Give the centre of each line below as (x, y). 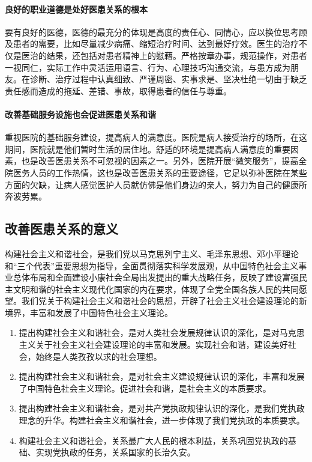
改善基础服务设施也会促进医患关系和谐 (80, 114)
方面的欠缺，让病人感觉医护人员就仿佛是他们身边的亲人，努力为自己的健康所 (156, 184)
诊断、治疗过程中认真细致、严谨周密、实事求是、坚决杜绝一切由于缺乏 (168, 79)
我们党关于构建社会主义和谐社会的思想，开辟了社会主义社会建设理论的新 (164, 301)
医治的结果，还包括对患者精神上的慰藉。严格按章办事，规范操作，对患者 (164, 55)
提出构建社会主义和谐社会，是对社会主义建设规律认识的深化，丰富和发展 (162, 376)
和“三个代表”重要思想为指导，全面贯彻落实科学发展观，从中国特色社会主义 (152, 265)
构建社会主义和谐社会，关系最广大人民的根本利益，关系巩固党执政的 (153, 440)
